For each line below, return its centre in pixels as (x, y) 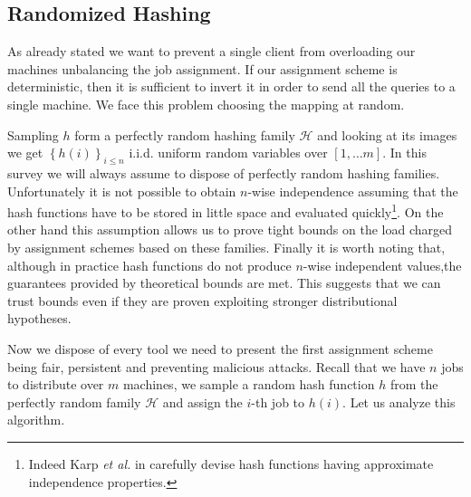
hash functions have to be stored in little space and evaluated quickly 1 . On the (226, 210)
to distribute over (56, 384)
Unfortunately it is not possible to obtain (122, 191)
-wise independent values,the (382, 265)
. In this (404, 153)
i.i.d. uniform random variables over (228, 153)
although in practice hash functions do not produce (149, 265)
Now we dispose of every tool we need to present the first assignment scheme (220, 348)
